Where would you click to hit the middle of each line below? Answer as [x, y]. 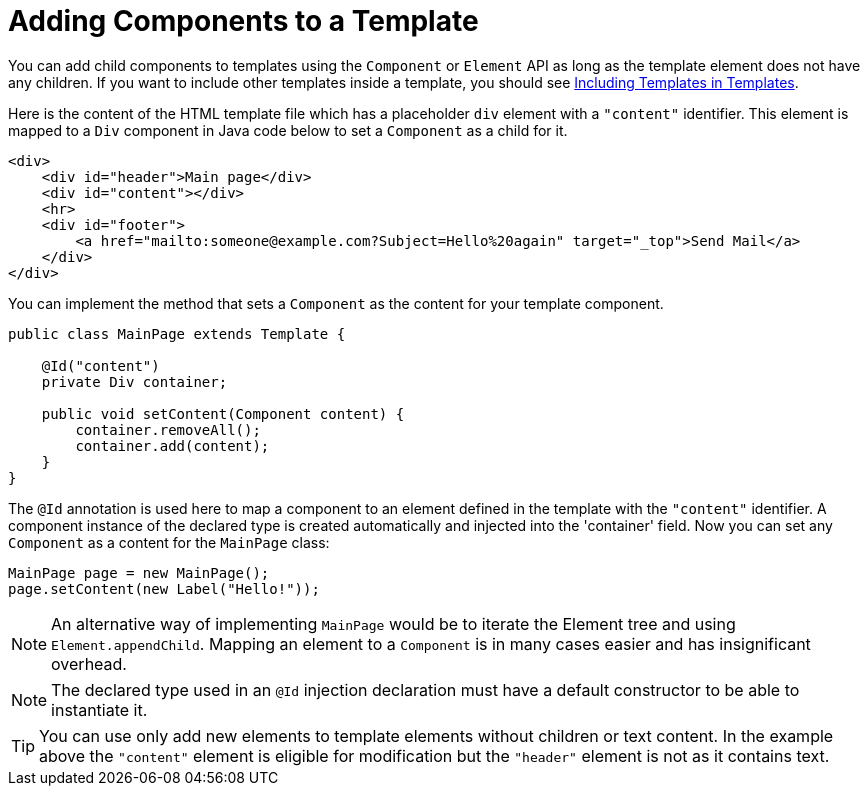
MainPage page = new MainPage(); [139, 572]
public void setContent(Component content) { [223, 413]
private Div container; [134, 381]
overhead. [89, 663]
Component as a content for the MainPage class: [169, 542]
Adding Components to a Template [243, 21]
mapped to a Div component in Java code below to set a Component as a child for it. [288, 130]
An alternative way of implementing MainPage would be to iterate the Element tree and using [393, 623]
